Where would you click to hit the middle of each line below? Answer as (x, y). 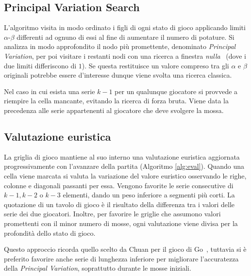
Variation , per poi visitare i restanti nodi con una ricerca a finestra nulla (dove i (125, 56)
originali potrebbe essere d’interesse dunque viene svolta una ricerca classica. (118, 75)
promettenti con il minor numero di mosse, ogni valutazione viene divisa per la (121, 223)
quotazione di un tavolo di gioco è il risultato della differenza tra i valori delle (119, 204)
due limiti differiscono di (40, 65)
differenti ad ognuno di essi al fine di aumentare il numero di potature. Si (125, 37)
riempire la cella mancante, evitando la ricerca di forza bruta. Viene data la (117, 101)
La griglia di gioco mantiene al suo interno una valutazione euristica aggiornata (122, 156)
